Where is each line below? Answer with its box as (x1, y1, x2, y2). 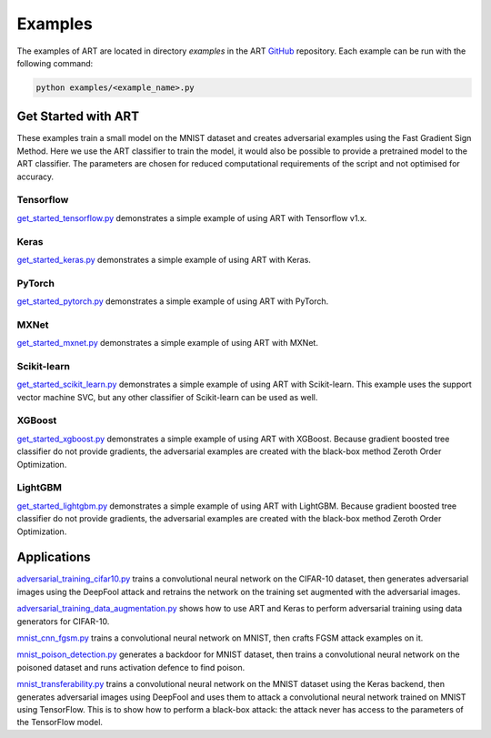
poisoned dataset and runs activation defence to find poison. (16, 662, 245, 672)
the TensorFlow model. (16, 717, 104, 728)
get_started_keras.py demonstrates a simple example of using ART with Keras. (16, 254, 311, 265)
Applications (16, 550, 91, 565)
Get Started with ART (16, 109, 140, 125)
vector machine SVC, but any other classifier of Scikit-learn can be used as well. (16, 391, 318, 402)
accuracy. (16, 171, 55, 182)
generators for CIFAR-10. (16, 615, 110, 627)
